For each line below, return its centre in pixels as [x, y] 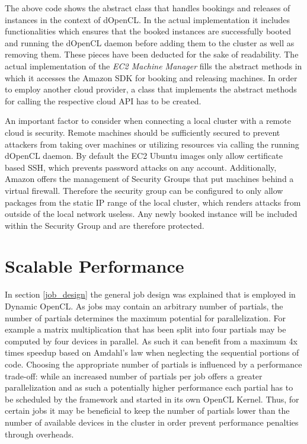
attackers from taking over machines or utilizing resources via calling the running [152, 144]
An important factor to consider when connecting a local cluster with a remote [148, 121]
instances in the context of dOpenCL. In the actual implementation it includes [148, 19]
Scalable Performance [95, 266]
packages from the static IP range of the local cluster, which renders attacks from [153, 202]
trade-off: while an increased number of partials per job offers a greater [134, 376]
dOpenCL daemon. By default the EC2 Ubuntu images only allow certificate [144, 156]
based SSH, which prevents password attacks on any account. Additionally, [141, 167]
